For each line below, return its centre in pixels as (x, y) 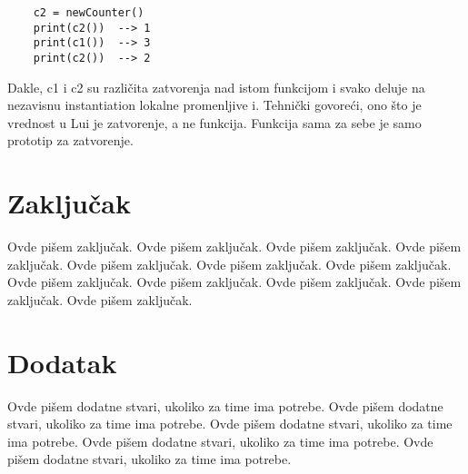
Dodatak (62, 362)
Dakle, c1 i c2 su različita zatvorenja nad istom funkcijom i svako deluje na (216, 87)
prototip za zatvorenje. (70, 140)
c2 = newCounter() (89, 13)
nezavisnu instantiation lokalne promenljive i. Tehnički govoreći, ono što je (214, 105)
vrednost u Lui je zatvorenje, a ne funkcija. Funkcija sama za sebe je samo (214, 122)
